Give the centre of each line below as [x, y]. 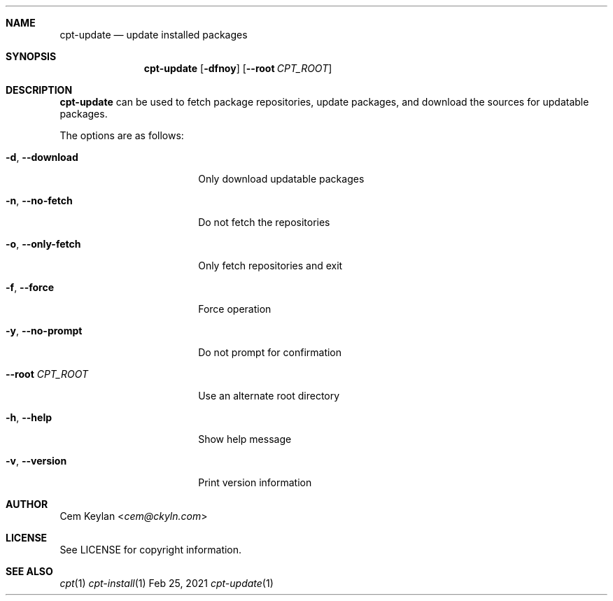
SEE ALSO [29, 571]
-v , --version [36, 461]
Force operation [235, 309]
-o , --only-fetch [43, 244]
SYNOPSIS [31, 56]
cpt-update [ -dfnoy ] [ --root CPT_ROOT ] [238, 68]
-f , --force [30, 287]
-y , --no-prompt [44, 331]
